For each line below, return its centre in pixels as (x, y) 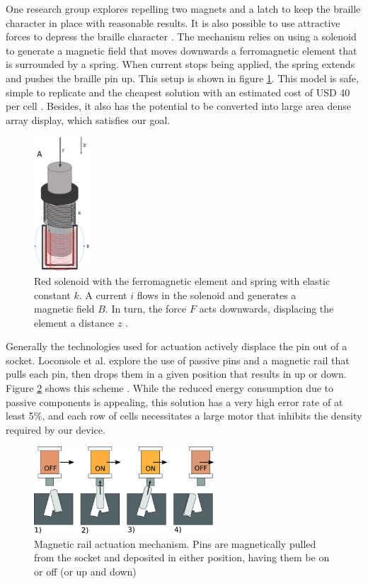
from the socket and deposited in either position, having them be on (182, 557)
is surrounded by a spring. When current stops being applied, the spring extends (180, 64)
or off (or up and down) (85, 572)
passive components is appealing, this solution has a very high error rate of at (174, 401)
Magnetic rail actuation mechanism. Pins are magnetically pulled (175, 543)
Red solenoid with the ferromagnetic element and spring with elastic (182, 280)
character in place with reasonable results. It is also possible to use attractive (173, 22)
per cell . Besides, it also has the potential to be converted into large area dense (178, 106)
